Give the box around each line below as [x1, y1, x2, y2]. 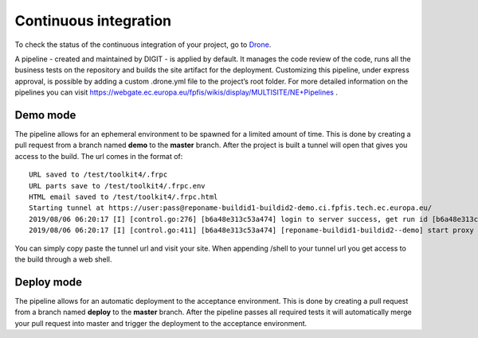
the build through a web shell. [14, 254, 112, 264]
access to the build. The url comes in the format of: [14, 151, 183, 161]
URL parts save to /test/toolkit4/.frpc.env [29, 181, 206, 190]
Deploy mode [14, 275, 83, 289]
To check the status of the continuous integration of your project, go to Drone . [14, 40, 272, 49]
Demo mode [14, 108, 76, 122]
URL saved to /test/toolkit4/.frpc [29, 170, 168, 179]
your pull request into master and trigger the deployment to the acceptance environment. [14, 318, 308, 328]
